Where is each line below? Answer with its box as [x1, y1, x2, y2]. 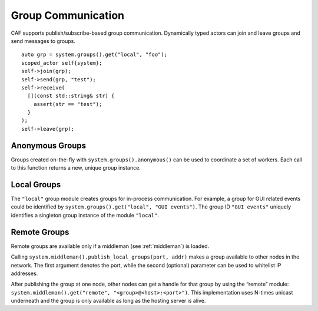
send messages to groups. [11, 37, 76, 44]
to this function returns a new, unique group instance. [11, 164, 141, 171]
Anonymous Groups [11, 140, 87, 150]
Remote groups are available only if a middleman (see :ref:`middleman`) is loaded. [11, 242, 210, 250]
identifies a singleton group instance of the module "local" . [11, 211, 159, 219]
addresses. [11, 270, 38, 277]
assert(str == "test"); [33, 101, 102, 107]
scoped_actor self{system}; [21, 59, 102, 66]
